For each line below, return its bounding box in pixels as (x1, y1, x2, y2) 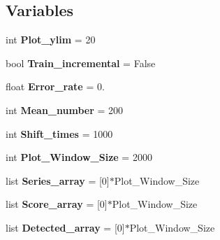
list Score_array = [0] (6, 197, 108, 211)
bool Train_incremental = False (6, 55, 156, 70)
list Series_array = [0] (6, 173, 110, 188)
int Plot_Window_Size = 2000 (6, 150, 152, 164)
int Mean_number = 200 (6, 102, 124, 117)
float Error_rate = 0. (6, 79, 105, 94)
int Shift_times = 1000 (6, 126, 113, 141)
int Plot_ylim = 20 (6, 32, 96, 47)
